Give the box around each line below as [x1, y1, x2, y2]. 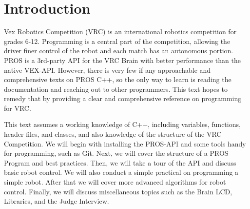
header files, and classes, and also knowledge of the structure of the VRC [4, 129, 222, 139]
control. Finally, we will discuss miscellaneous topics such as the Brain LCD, [4, 186, 232, 196]
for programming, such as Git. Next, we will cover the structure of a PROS [4, 148, 229, 158]
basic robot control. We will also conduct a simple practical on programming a [4, 167, 239, 177]
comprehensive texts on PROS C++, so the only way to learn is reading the [4, 74, 231, 84]
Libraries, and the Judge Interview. [4, 196, 109, 206]
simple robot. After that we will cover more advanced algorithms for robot [4, 177, 226, 187]
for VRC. [4, 103, 31, 113]
